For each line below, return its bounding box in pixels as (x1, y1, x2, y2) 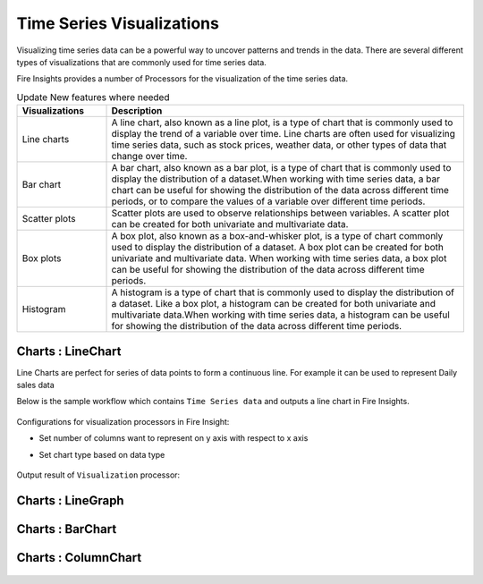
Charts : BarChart (16, 521, 117, 537)
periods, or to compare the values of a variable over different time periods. (111, 195, 426, 207)
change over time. (111, 150, 188, 163)
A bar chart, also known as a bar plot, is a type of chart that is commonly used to (111, 162, 452, 174)
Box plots (21, 252, 62, 265)
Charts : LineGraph (16, 493, 124, 508)
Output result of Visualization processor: (16, 470, 181, 480)
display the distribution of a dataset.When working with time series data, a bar (111, 173, 441, 185)
